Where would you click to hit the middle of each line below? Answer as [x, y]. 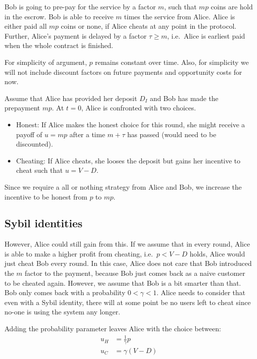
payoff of [29, 134]
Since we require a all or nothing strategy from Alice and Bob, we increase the [123, 186]
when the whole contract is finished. [59, 45]
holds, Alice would [217, 253]
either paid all [26, 26]
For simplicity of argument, [46, 62]
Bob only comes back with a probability [65, 292]
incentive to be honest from [46, 196]
